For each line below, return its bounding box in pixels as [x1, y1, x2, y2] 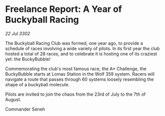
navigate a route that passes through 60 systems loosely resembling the [5, 76, 154, 82]
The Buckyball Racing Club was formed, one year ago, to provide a [5, 40, 143, 46]
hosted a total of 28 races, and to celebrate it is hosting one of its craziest [5, 51, 157, 57]
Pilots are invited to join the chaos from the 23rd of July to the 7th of [5, 91, 146, 97]
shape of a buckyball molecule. [5, 81, 70, 88]
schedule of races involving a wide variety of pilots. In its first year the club [5, 45, 160, 51]
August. [5, 96, 21, 103]
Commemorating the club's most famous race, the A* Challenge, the [5, 66, 146, 72]
